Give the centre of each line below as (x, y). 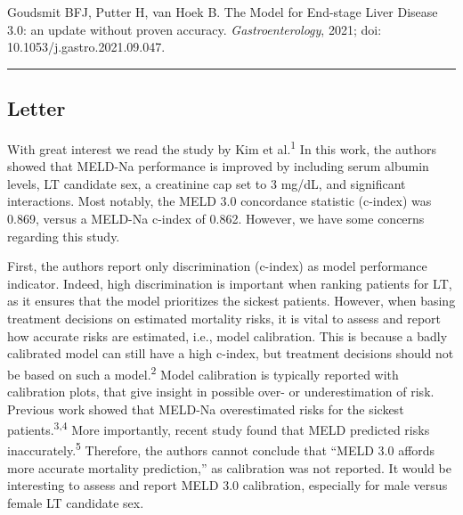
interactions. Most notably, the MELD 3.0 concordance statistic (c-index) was (219, 201)
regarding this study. (64, 236)
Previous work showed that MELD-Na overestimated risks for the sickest (206, 409)
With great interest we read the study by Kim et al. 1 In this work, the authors (222, 147)
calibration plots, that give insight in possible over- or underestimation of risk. (221, 392)
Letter (37, 108)
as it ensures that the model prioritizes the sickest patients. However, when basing (231, 301)
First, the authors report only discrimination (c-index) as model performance (217, 266)
